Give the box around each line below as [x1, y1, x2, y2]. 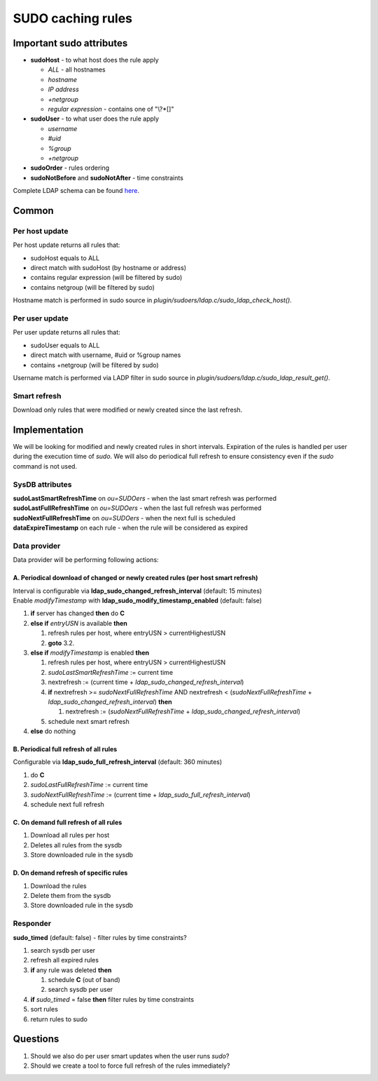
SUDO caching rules [13, 11, 133, 26]
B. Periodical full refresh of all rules [13, 745, 118, 753]
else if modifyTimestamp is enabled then [30, 648, 150, 657]
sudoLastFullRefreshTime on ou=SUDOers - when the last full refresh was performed [13, 504, 262, 512]
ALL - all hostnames [48, 65, 106, 74]
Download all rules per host [30, 831, 110, 840]
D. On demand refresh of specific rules [13, 868, 128, 877]
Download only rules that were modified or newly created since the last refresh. [13, 405, 243, 414]
